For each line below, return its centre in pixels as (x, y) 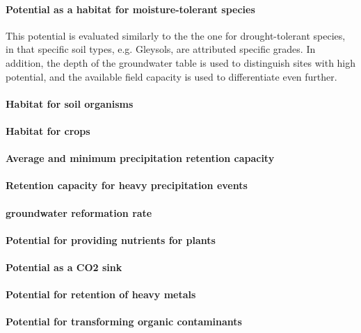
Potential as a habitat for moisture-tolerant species (130, 9)
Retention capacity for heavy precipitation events (127, 185)
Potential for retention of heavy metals (101, 294)
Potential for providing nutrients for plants (111, 239)
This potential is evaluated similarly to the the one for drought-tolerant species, (176, 35)
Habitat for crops (48, 130)
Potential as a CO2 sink (64, 267)
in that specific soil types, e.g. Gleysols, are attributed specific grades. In (161, 49)
